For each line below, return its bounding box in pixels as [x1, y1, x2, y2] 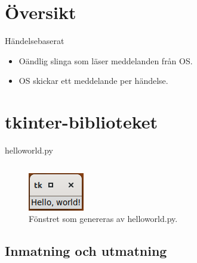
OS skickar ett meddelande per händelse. [19, 74, 168, 87]
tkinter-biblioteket [5, 109, 158, 134]
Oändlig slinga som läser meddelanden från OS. [19, 54, 193, 67]
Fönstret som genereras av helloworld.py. [29, 212, 178, 225]
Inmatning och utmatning [5, 242, 167, 260]
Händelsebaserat [5, 35, 64, 47]
